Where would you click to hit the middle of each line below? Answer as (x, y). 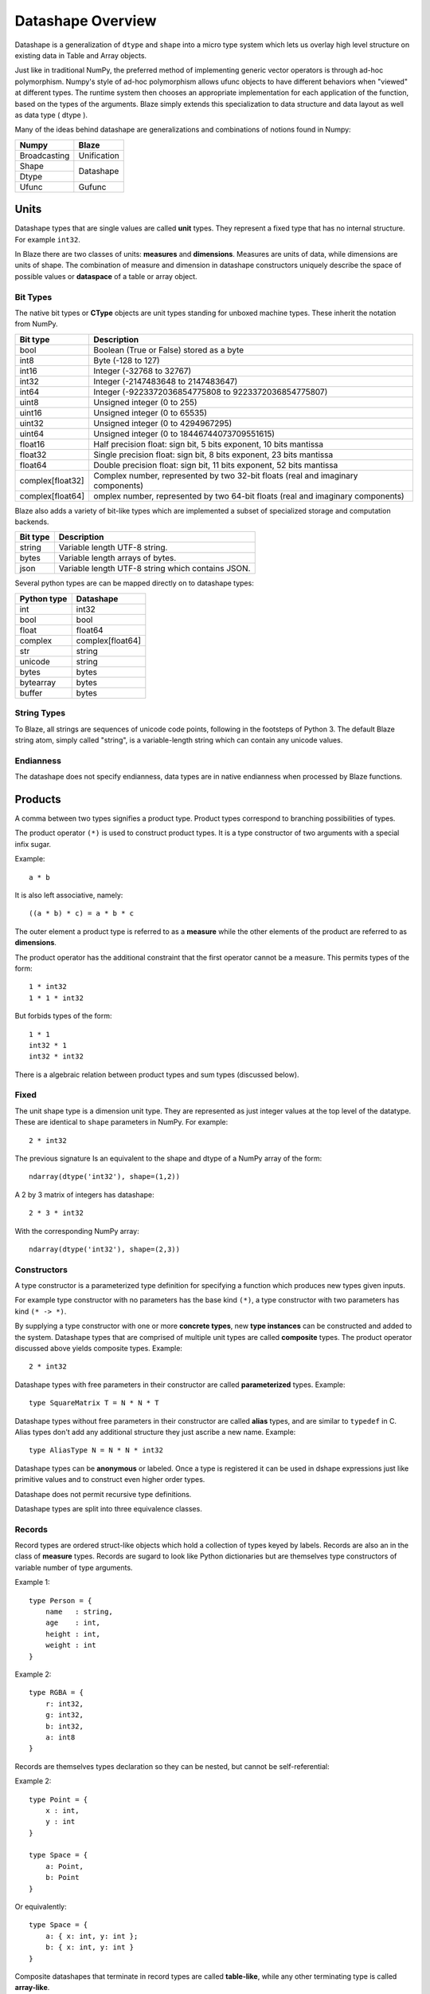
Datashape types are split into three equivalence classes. (108, 1508)
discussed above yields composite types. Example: (99, 1349)
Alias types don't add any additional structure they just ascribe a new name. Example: (155, 1432)
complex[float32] (52, 480)
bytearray (38, 682)
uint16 (31, 412)
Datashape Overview (86, 21)
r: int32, (64, 1704)
